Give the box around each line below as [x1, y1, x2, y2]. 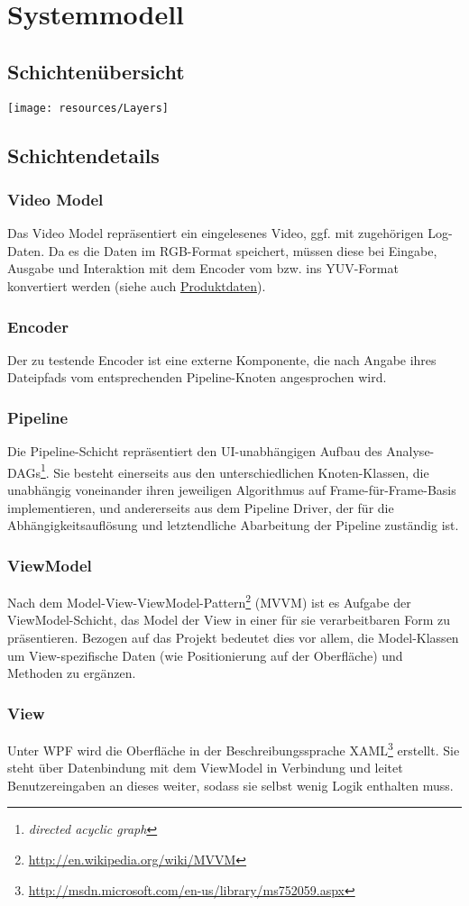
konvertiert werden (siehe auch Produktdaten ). [7, 277, 266, 296]
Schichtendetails [7, 141, 160, 169]
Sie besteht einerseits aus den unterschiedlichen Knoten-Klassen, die [53, 462, 429, 481]
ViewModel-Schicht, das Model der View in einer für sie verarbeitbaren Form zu [7, 610, 451, 629]
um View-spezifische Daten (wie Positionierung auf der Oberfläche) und [7, 645, 403, 664]
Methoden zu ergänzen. [7, 663, 136, 682]
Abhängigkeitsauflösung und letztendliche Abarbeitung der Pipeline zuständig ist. [7, 516, 459, 535]
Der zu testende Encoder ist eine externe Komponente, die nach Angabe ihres [7, 350, 437, 369]
